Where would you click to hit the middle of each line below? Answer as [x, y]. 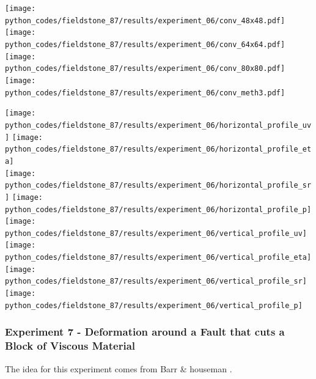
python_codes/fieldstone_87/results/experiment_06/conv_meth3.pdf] [145, 93]
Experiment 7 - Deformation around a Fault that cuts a [145, 332]
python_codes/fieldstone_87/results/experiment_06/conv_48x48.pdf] [145, 20]
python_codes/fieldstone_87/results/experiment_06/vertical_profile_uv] [156, 233]
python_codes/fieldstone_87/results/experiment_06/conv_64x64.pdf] [145, 44]
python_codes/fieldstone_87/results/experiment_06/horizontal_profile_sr [158, 186]
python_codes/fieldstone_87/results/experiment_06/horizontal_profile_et [158, 149]
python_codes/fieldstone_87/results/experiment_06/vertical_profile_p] [154, 305]
